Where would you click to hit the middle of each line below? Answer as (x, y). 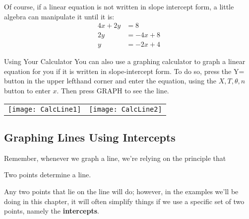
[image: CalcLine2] (125, 109)
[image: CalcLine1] (45, 109)
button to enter (27, 91)
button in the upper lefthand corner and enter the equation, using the (110, 81)
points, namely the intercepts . (52, 211)
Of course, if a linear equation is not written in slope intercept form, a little (119, 6)
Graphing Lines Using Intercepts (90, 137)
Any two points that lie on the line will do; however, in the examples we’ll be (121, 191)
